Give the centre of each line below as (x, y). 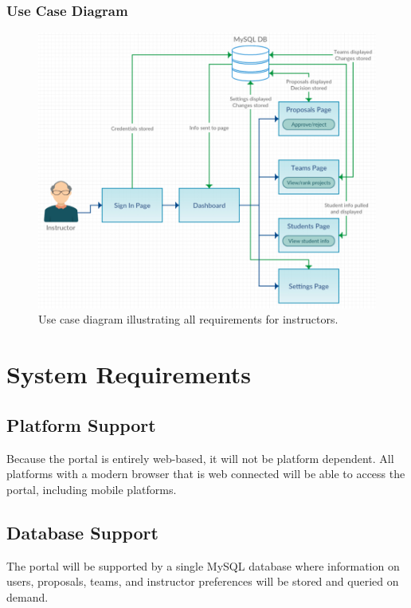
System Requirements (129, 374)
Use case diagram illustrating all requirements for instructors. (188, 319)
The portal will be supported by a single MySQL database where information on (203, 565)
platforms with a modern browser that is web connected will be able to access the (206, 474)
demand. (27, 596)
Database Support (82, 532)
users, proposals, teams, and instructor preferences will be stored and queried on (203, 581)
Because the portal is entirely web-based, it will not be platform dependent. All (200, 458)
